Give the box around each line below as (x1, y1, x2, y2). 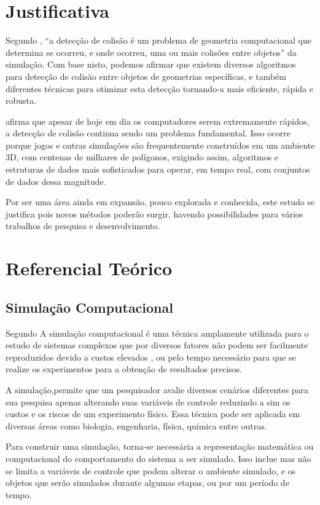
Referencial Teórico (6, 256, 173, 281)
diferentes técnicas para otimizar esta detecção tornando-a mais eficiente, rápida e (6, 82, 313, 95)
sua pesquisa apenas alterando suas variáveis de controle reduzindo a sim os (6, 395, 291, 408)
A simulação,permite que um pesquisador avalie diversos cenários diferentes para (6, 383, 309, 396)
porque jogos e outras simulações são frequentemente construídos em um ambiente (6, 138, 315, 151)
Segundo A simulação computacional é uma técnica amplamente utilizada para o (6, 326, 309, 339)
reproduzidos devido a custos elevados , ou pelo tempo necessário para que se (6, 350, 296, 363)
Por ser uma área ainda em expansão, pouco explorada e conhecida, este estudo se (6, 195, 315, 208)
